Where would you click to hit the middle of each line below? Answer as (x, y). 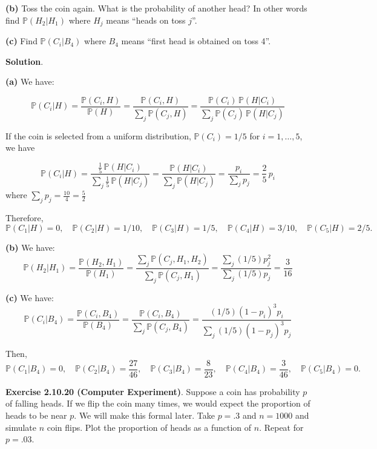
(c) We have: (30, 297)
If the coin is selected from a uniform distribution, (98, 135)
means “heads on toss (146, 20)
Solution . (25, 61)
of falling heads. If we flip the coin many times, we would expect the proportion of (158, 403)
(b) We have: (30, 247)
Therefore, (25, 218)
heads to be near (36, 415)
